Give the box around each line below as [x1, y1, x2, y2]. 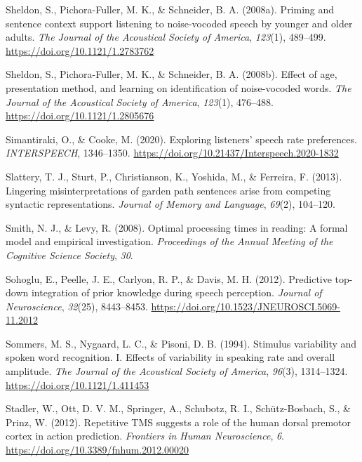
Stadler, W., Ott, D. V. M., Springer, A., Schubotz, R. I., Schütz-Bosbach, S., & [6, 401, 351, 416]
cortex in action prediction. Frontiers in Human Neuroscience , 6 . [6, 428, 284, 443]
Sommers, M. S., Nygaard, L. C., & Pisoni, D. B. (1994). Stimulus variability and [6, 336, 357, 350]
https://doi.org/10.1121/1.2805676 [6, 108, 154, 123]
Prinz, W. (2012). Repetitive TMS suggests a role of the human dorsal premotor [6, 414, 351, 429]
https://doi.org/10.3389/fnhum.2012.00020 [6, 442, 189, 457]
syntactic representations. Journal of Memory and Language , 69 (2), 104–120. [6, 197, 335, 211]
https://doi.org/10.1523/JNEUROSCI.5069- [151, 298, 340, 313]
